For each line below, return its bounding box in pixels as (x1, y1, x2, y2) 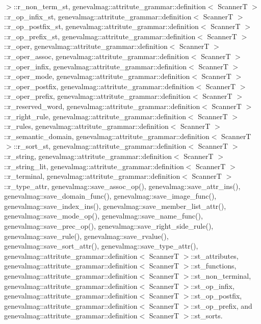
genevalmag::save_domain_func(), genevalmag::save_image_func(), (4, 191, 217, 201)
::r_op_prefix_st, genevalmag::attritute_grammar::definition (4, 31, 196, 41)
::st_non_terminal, (191, 271, 251, 281)
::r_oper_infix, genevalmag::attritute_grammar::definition (4, 61, 187, 71)
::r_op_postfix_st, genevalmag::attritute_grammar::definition (4, 21, 199, 32)
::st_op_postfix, (191, 290, 242, 301)
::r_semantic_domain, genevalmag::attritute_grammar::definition (4, 130, 210, 141)
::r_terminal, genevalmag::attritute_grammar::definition (4, 171, 180, 181)
